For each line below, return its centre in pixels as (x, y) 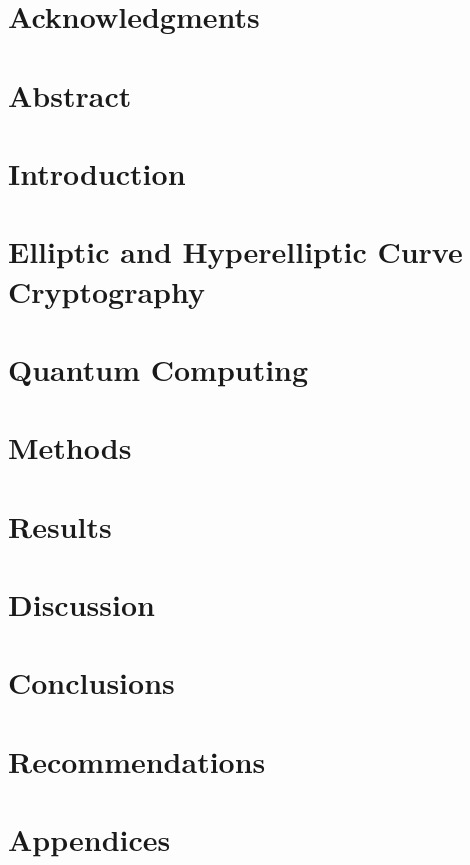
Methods (70, 447)
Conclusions (91, 682)
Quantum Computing (158, 368)
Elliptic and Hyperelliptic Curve (235, 251)
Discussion (81, 604)
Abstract (70, 94)
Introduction (97, 172)
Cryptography (106, 290)
